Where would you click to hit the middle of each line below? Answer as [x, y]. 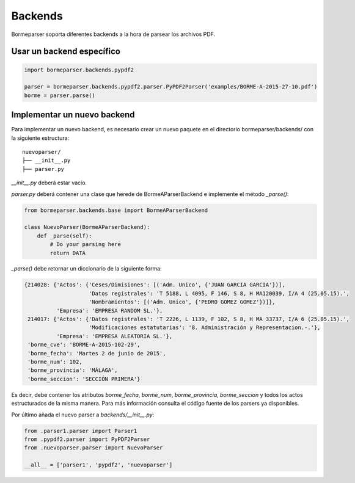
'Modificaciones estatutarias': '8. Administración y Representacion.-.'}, [205, 328]
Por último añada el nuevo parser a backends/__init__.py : [83, 415]
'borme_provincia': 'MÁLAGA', [73, 370]
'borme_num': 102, [55, 361]
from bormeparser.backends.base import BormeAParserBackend [116, 210]
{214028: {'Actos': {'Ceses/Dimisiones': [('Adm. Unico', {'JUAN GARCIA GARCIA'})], [155, 285]
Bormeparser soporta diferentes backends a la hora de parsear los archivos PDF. [113, 34]
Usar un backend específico [66, 52]
